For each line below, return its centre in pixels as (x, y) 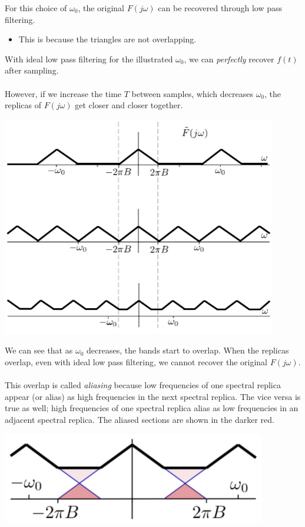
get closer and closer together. (129, 105)
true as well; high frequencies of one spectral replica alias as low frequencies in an (152, 408)
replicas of (23, 105)
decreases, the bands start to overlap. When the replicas (188, 350)
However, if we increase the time (63, 93)
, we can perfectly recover (229, 59)
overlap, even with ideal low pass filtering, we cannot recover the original (136, 361)
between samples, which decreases (192, 93)
